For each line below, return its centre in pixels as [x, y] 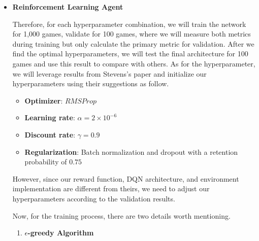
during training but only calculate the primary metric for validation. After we [133, 43]
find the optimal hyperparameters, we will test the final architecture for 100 [130, 54]
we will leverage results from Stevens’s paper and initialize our [109, 73]
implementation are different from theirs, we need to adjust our [111, 188]
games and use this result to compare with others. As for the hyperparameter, [134, 63]
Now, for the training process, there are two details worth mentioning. [121, 215]
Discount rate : [50, 134]
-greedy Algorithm [61, 233]
